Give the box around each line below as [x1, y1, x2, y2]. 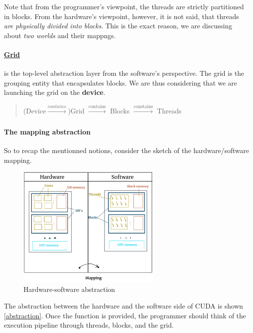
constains [133, 104, 153, 109]
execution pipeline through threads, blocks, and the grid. [4, 320, 174, 330]
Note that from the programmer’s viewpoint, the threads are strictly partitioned [4, 1, 244, 11]
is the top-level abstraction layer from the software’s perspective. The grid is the [4, 68, 244, 78]
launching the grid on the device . [4, 87, 105, 97]
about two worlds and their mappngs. [4, 30, 116, 40]
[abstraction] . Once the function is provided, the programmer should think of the [4, 310, 246, 320]
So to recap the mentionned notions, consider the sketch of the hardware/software [4, 145, 249, 155]
